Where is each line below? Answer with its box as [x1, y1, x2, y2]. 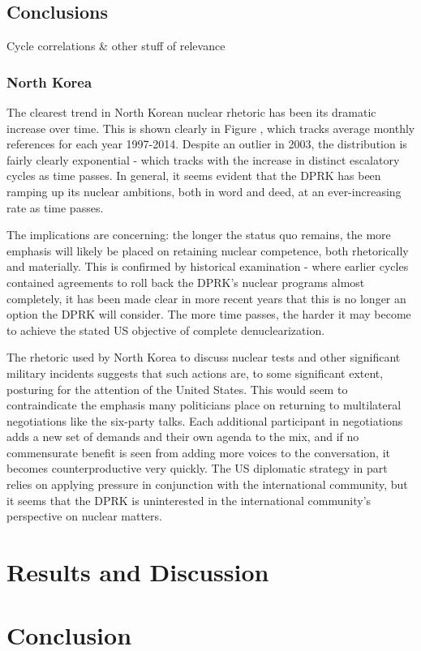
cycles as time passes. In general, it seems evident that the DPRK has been [6, 167, 381, 184]
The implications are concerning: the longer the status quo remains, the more [6, 226, 391, 243]
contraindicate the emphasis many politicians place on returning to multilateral [6, 396, 402, 413]
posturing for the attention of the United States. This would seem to [6, 380, 348, 397]
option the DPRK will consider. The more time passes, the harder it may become [6, 306, 411, 323]
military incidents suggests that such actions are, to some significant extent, [6, 364, 384, 381]
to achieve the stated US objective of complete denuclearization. [6, 321, 325, 338]
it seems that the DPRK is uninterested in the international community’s [6, 491, 372, 508]
